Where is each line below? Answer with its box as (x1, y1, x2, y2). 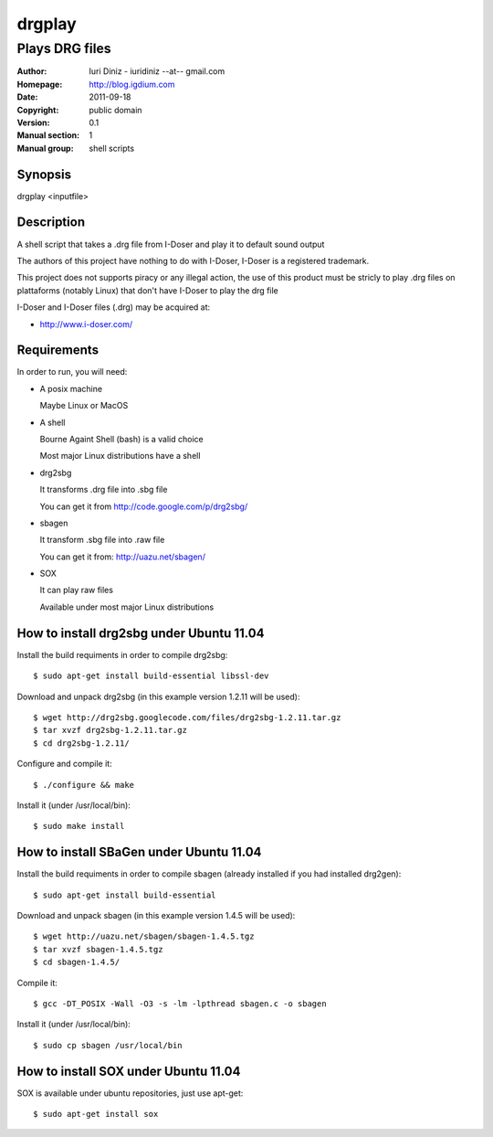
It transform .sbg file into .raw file (39, 535, 165, 546)
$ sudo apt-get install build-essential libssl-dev (33, 671, 269, 681)
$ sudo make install (33, 821, 125, 832)
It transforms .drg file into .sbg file (39, 484, 168, 495)
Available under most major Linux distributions (39, 601, 215, 612)
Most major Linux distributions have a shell (39, 451, 201, 462)
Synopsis (16, 166, 72, 182)
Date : (16, 91, 38, 102)
